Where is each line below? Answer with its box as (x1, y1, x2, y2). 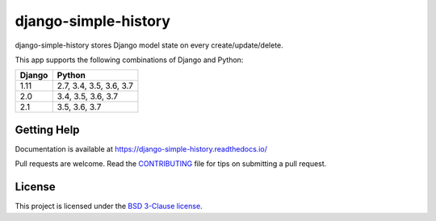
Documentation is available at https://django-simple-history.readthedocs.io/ (15, 144, 268, 153)
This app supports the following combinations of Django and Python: (15, 55, 244, 65)
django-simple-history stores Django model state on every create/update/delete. (15, 40, 284, 50)
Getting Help (15, 123, 80, 136)
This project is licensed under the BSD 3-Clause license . (15, 202, 203, 211)
